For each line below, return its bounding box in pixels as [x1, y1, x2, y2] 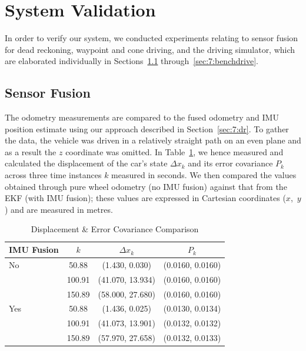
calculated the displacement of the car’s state [5, 157, 168, 169]
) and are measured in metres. [5, 203, 113, 215]
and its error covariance [188, 157, 273, 169]
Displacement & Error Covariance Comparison [31, 223, 199, 235]
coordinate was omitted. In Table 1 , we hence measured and [65, 145, 284, 158]
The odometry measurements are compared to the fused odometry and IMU [5, 111, 279, 123]
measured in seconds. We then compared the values [111, 169, 297, 181]
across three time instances [5, 169, 102, 181]
